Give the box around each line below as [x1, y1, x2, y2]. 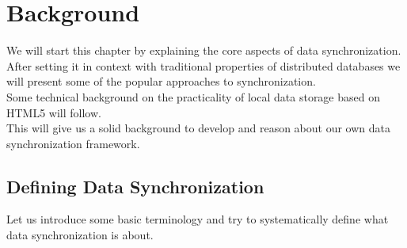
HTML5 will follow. [6, 104, 101, 120]
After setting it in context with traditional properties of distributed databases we [6, 57, 401, 74]
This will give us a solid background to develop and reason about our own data [6, 120, 390, 136]
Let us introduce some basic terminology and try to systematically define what [6, 211, 389, 227]
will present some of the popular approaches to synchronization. [6, 73, 316, 90]
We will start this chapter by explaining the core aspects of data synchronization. [6, 42, 401, 59]
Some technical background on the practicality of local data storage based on [6, 88, 380, 105]
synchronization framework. [6, 135, 140, 151]
